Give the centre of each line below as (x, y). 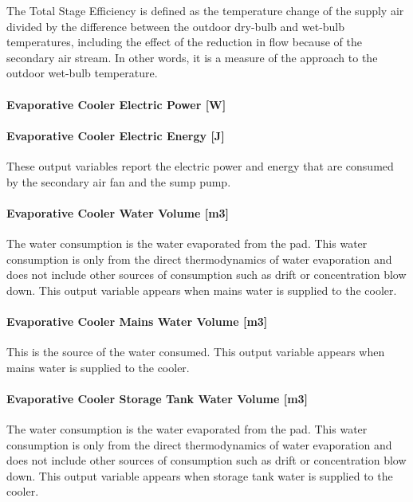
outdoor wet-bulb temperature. (82, 73)
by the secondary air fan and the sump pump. (119, 181)
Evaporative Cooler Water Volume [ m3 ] (118, 212)
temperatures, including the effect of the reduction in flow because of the (184, 42)
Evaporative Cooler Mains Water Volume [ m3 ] (137, 321)
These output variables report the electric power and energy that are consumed (200, 165)
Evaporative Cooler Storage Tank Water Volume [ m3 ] (157, 398)
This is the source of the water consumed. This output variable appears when (196, 352)
